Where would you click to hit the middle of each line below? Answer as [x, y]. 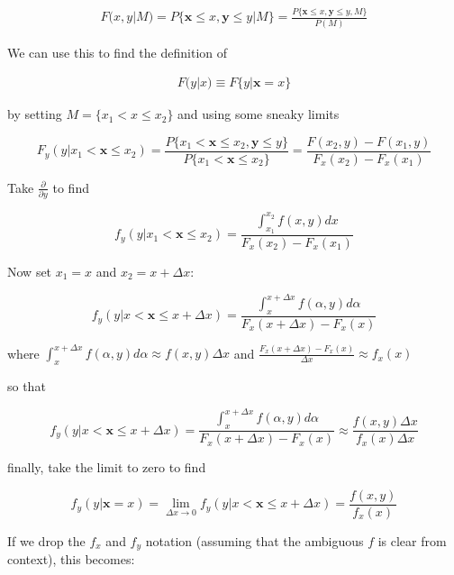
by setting [35, 114]
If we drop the [46, 540]
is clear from [412, 540]
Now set [30, 271]
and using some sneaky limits [259, 114]
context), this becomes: [71, 559]
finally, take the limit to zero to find [107, 467]
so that [27, 386]
